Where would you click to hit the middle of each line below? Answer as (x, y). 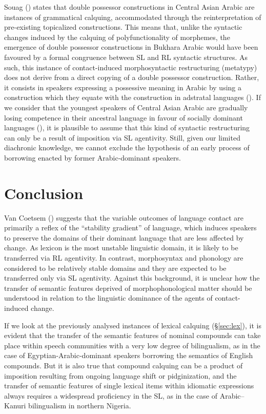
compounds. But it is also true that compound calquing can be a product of (124, 365)
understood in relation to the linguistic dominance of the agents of (108, 298)
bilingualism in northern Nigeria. (80, 406)
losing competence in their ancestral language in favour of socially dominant (124, 117)
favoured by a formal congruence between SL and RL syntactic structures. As (126, 57)
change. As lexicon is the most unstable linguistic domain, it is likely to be (121, 248)
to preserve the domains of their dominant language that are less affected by (124, 237)
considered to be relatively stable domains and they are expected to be (115, 268)
